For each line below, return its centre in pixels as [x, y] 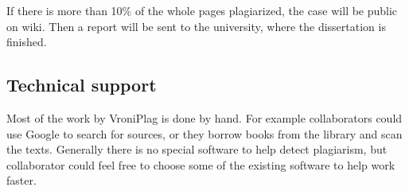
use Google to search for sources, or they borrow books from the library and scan [204, 133]
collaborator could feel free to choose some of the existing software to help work [201, 164]
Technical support [82, 85]
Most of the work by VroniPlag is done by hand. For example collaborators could [204, 117]
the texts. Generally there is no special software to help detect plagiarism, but [197, 149]
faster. [21, 180]
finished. [27, 42]
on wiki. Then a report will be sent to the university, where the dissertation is [196, 26]
